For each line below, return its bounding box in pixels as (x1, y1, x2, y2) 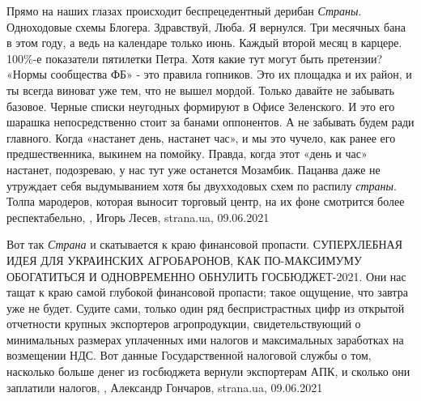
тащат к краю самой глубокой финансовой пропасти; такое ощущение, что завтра (6, 284, 408, 301)
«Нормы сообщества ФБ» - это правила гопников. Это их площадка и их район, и (6, 66, 412, 83)
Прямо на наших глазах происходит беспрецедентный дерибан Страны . (6, 2, 362, 19)
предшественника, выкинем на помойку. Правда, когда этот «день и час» (6, 145, 368, 162)
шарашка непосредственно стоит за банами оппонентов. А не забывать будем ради (6, 113, 415, 130)
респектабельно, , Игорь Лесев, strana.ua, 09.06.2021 (6, 208, 270, 225)
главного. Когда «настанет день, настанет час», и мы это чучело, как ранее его (6, 129, 396, 146)
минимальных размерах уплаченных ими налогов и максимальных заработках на (6, 331, 404, 348)
